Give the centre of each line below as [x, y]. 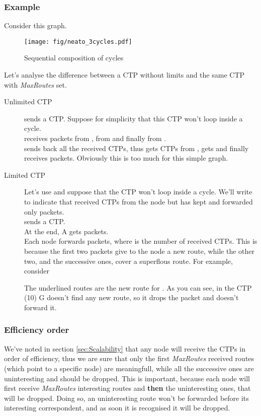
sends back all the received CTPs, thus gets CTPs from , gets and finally [137, 148]
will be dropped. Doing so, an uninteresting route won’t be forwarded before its [126, 398]
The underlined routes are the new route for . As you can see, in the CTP [138, 287]
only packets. [44, 211]
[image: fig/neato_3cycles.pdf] [78, 42]
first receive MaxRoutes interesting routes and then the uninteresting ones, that [127, 388]
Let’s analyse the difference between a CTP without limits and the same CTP [124, 75]
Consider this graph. [35, 25]
